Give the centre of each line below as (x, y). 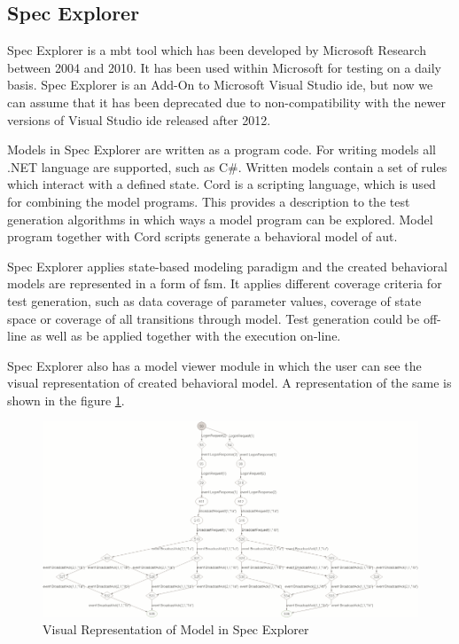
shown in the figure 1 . (66, 400)
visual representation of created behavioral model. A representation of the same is (229, 383)
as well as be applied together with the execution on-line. (186, 336)
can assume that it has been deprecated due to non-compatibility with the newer (226, 102)
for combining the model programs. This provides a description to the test (209, 201)
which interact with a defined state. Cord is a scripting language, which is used (222, 184)
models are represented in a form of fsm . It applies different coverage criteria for (225, 283)
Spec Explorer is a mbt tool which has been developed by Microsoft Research (217, 50)
